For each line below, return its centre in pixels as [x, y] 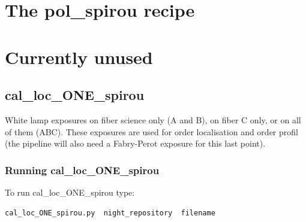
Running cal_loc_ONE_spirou [82, 170]
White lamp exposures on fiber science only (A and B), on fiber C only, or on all [153, 119]
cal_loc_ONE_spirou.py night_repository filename [110, 213]
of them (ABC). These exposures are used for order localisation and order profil [151, 131]
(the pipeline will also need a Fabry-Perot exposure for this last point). [135, 143]
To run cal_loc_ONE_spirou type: [70, 192]
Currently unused [79, 57]
